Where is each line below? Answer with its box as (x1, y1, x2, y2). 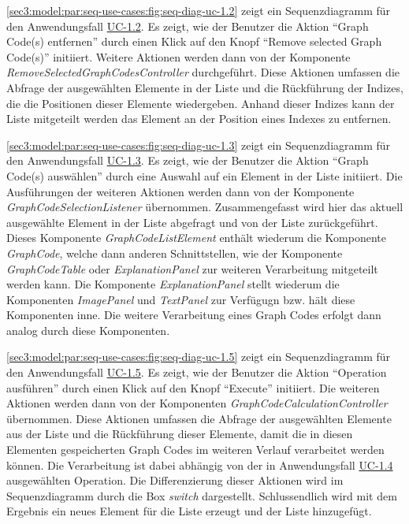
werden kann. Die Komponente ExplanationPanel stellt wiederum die (6, 276, 340, 292)
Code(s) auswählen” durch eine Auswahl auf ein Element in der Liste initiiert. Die (6, 167, 403, 184)
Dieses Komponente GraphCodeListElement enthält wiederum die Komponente (6, 229, 386, 246)
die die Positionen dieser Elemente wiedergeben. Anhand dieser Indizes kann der (6, 95, 395, 111)
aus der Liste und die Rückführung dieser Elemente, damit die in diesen (6, 426, 353, 442)
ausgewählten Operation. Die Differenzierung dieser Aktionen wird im (6, 472, 344, 489)
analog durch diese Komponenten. (6, 321, 170, 338)
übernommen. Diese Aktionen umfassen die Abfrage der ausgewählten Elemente (6, 410, 392, 426)
